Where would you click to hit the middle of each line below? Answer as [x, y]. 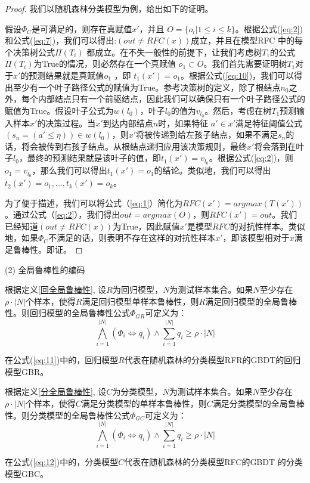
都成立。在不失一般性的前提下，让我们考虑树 [174, 52]
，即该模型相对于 [256, 238]
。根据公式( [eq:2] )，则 [251, 158]
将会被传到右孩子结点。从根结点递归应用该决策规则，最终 [134, 146]
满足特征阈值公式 [269, 123]
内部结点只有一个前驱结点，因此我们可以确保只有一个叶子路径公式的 [171, 99]
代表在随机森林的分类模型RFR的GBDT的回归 [213, 360]
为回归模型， [138, 290]
